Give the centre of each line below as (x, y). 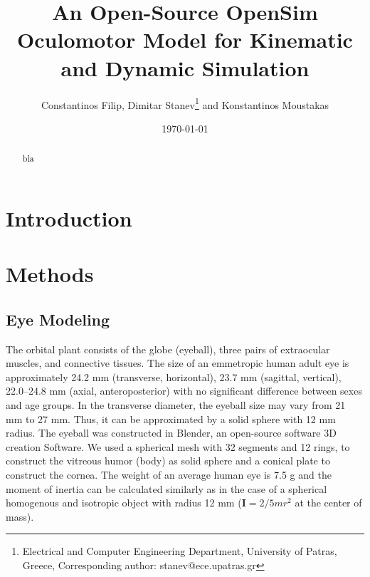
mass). (20, 516)
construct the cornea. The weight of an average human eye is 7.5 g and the (169, 474)
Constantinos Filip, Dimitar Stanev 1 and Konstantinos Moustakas (185, 103)
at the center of (328, 503)
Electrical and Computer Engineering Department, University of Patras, (180, 551)
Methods (50, 274)
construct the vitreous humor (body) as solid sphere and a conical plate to (168, 461)
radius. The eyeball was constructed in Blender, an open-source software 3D (171, 433)
